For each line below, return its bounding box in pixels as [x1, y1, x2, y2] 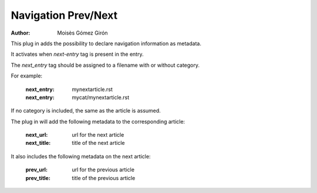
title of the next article [72, 140, 125, 147]
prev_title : [25, 174, 51, 181]
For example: [11, 72, 43, 79]
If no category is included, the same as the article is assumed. [11, 107, 161, 114]
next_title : [25, 140, 51, 147]
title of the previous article [72, 174, 136, 181]
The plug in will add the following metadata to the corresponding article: [11, 118, 185, 125]
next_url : [25, 131, 48, 138]
